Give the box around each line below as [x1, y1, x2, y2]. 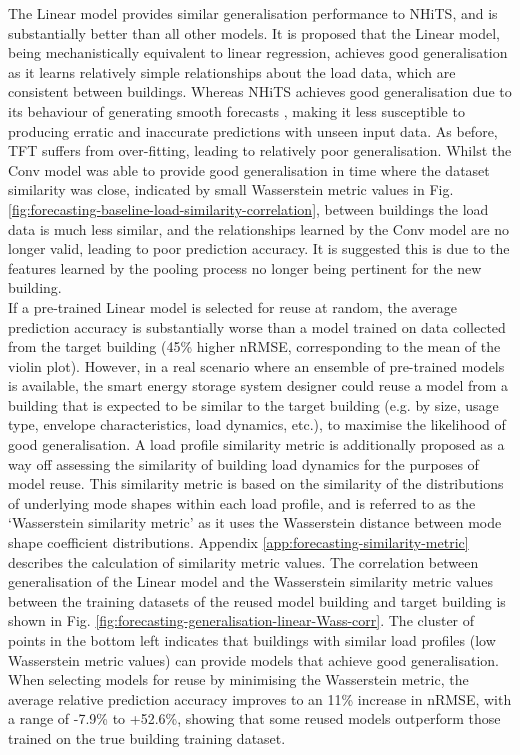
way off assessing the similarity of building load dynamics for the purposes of [8, 453, 479, 474]
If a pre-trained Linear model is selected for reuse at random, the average [8, 296, 458, 317]
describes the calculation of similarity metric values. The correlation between [8, 551, 479, 572]
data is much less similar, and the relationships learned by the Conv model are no [8, 218, 510, 239]
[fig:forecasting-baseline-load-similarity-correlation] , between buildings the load [8, 198, 489, 219]
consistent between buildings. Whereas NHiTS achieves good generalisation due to [8, 81, 512, 102]
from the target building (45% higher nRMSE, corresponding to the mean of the [8, 336, 501, 357]
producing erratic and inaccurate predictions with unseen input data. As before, [8, 120, 498, 141]
